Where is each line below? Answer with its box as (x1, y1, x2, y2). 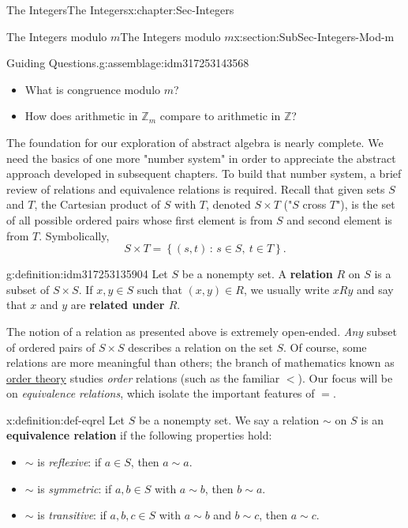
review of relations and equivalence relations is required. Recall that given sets (6, 180, 385, 197)
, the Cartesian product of (34, 196, 161, 213)
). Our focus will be (298, 369, 393, 386)
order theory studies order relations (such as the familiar (6, 369, 280, 386)
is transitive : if (37, 507, 107, 523)
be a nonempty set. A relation (182, 266, 333, 282)
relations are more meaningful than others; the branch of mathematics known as (6, 354, 395, 371)
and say (356, 281, 394, 297)
